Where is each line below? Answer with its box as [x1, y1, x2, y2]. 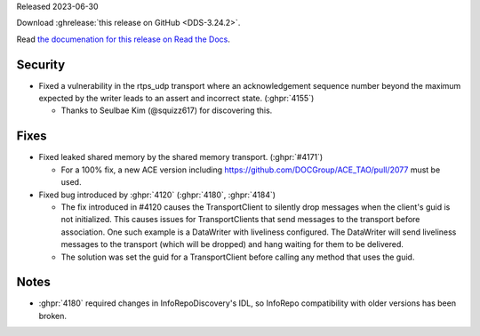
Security [16, 57, 66, 72]
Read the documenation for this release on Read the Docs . [16, 34, 230, 44]
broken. [38, 310, 67, 321]
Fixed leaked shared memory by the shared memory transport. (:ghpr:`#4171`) [38, 152, 324, 163]
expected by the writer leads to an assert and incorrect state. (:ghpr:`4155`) [38, 93, 315, 104]
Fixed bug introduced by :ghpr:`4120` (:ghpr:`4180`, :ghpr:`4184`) [38, 189, 276, 200]
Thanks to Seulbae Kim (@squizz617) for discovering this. [60, 105, 273, 116]
